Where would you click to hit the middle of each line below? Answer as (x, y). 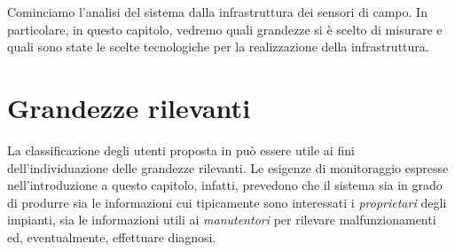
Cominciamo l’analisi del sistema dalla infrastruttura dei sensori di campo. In (217, 12)
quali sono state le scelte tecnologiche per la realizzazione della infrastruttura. (218, 47)
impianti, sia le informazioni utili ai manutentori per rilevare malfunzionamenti (222, 220)
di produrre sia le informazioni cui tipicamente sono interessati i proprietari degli (227, 202)
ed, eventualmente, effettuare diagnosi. (112, 236)
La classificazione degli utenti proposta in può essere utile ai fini (181, 150)
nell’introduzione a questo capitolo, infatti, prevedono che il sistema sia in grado (225, 185)
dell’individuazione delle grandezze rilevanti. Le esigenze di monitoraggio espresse (228, 167)
